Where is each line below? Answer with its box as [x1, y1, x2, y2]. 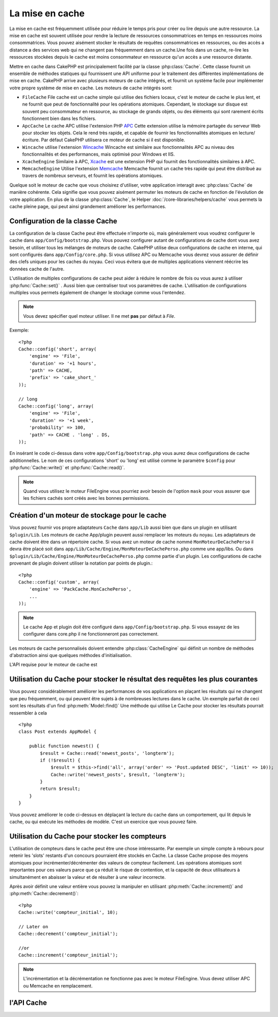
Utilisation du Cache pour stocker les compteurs [9, 832, 167, 841]
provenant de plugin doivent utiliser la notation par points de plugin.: [9, 560, 153, 566]
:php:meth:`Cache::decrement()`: [9, 891, 79, 897]
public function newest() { [29, 743, 99, 749]
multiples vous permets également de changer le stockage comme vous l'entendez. [9, 289, 186, 295]
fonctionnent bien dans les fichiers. [22, 115, 96, 122]
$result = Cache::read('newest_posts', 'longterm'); [40, 750, 174, 756]
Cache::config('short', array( [18, 346, 97, 352]
